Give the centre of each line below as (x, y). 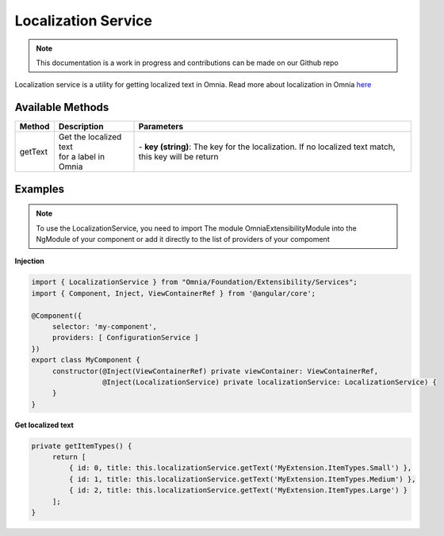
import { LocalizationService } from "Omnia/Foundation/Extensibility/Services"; (195, 282)
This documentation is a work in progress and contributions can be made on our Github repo (187, 63)
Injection (30, 261)
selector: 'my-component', (105, 326)
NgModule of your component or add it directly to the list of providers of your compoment (183, 239)
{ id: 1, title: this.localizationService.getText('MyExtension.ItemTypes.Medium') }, (242, 479)
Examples (40, 189)
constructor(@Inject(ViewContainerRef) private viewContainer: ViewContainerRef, (215, 371)
